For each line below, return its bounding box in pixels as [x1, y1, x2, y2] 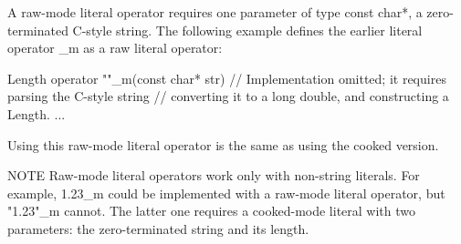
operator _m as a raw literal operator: [7, 38, 223, 57]
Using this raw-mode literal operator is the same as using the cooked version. [7, 135, 439, 154]
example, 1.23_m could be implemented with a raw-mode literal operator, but [7, 183, 445, 202]
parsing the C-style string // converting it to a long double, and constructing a [7, 86, 449, 106]
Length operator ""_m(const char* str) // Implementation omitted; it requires [7, 68, 446, 87]
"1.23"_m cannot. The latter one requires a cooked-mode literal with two [7, 201, 416, 220]
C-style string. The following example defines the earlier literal [72, 20, 423, 39]
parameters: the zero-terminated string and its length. [7, 219, 309, 238]
